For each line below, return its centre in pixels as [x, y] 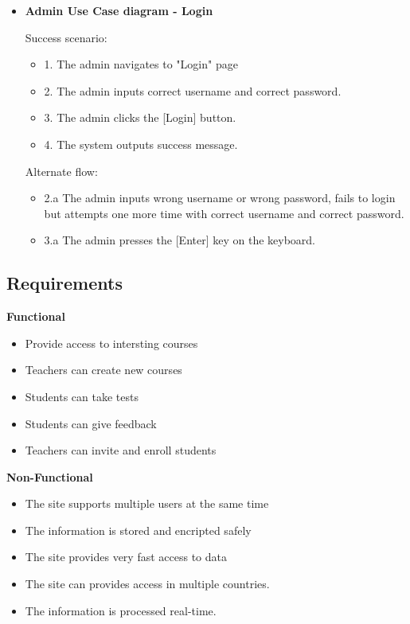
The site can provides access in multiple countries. [147, 584]
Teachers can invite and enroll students [121, 450]
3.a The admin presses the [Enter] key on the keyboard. [180, 240]
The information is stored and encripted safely [138, 530]
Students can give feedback [91, 423]
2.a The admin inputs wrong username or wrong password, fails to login [220, 198]
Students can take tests [82, 396]
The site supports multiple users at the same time [147, 503]
